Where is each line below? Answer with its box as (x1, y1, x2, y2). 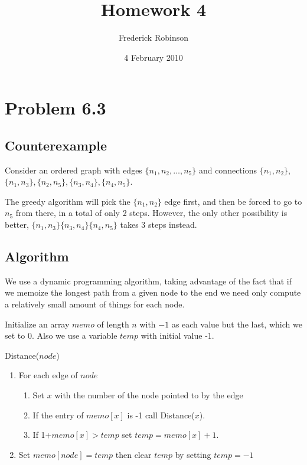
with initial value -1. (141, 329, 214, 342)
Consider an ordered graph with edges (5, 163, 142, 176)
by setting (175, 448, 211, 460)
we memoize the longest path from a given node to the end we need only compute (5, 286, 301, 299)
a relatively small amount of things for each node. (5, 298, 185, 310)
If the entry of (32, 408, 84, 421)
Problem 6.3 (5, 96, 106, 120)
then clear (115, 448, 152, 460)
